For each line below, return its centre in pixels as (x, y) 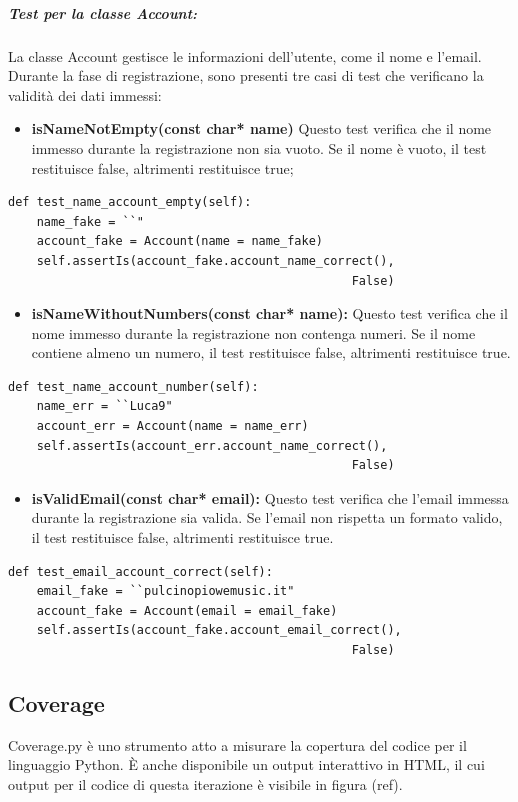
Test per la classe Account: (103, 12)
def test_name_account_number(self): (133, 386)
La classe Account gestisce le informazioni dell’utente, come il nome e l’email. (245, 55)
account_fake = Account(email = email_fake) (187, 610)
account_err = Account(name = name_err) (172, 426)
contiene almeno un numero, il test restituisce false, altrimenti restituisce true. (271, 352)
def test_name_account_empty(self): (130, 202)
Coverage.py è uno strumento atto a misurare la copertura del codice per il (237, 744)
